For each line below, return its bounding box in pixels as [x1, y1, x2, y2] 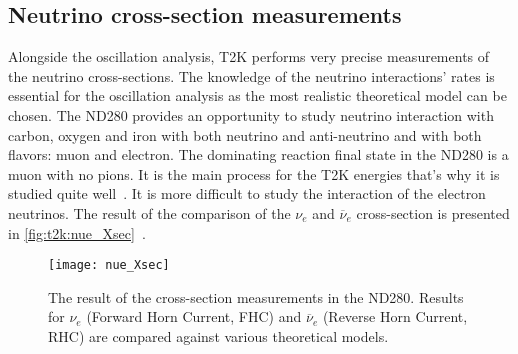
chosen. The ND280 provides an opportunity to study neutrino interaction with [8, 104, 494, 125]
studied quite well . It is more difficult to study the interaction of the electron [8, 183, 486, 204]
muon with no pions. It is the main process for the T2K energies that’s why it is [8, 163, 500, 184]
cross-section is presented [356, 202, 510, 223]
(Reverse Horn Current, [322, 306, 468, 327]
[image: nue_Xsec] [48, 258, 170, 273]
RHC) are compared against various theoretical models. [48, 325, 389, 346]
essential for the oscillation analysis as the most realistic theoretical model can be [8, 85, 507, 106]
